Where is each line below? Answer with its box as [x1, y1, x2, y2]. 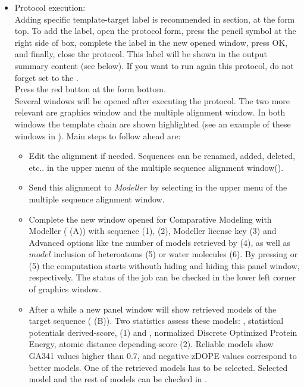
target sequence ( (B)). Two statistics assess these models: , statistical [29, 314, 284, 327]
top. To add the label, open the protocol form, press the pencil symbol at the [14, 24, 296, 37]
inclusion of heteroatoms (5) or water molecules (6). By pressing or [54, 248, 298, 260]
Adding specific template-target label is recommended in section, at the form [14, 13, 295, 25]
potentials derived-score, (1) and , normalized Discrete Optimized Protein [29, 326, 297, 338]
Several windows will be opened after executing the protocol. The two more [14, 94, 290, 107]
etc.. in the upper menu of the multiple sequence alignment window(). [29, 161, 284, 173]
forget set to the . [14, 71, 79, 83]
